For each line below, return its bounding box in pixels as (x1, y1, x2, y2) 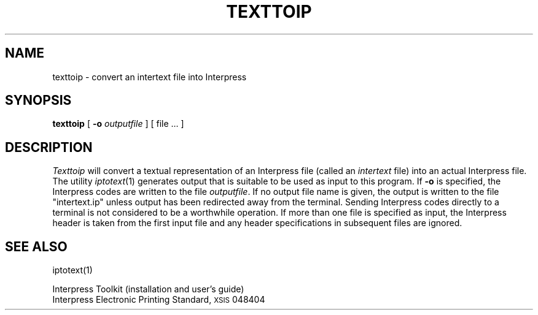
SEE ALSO (5, 238, 68, 254)
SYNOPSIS (5, 93, 72, 108)
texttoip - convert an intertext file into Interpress (52, 71, 247, 82)
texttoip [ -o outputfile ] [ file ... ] (52, 118, 184, 129)
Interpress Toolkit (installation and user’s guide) (52, 284, 244, 295)
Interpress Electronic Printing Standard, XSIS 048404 (52, 294, 265, 305)
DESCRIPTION (5, 139, 93, 155)
